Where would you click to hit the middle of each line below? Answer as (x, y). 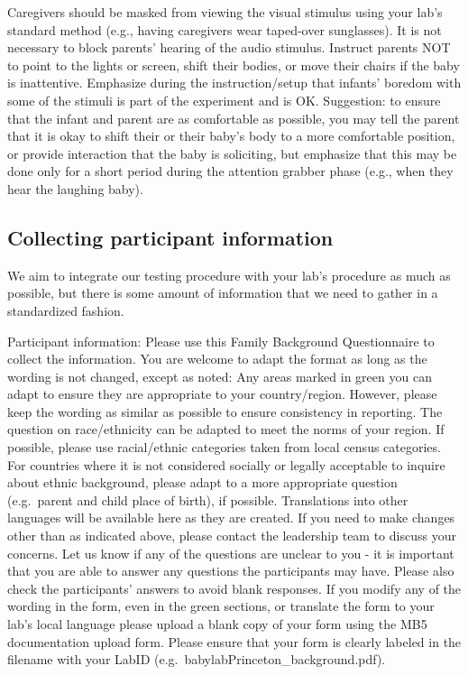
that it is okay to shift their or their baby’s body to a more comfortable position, (231, 136)
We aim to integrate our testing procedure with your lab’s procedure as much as (229, 275)
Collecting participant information (170, 237)
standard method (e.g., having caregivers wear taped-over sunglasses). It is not (225, 29)
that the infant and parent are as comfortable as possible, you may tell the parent (234, 118)
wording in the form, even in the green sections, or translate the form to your (221, 606)
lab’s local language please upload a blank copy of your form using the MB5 (217, 624)
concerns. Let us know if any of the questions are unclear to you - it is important (231, 553)
